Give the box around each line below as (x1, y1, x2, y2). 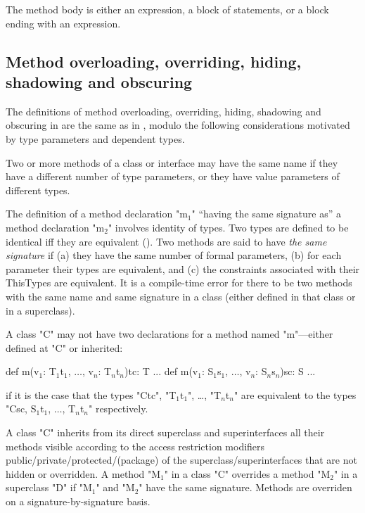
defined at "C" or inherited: (6, 340, 123, 355)
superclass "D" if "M (6, 480, 92, 495)
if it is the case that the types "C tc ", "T (6, 387, 177, 402)
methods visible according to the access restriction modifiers (6, 438, 265, 453)
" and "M (96, 480, 135, 495)
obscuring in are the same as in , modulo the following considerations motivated (6, 118, 350, 132)
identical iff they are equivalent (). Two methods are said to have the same (6, 234, 327, 248)
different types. (6, 182, 70, 197)
